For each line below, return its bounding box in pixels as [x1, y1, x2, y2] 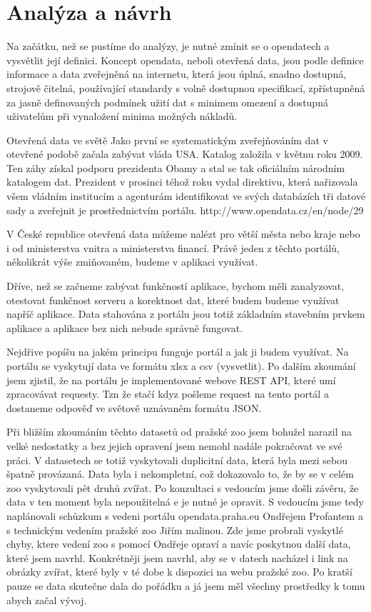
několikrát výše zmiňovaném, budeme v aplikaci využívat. [6, 254, 258, 269]
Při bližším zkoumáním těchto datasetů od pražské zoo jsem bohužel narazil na [6, 424, 352, 439]
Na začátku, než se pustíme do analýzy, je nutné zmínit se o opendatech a [6, 39, 330, 54]
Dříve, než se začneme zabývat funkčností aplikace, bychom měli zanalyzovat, [6, 279, 345, 294]
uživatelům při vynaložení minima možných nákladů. [6, 109, 238, 124]
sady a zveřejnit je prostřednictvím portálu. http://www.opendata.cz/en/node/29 [6, 202, 364, 217]
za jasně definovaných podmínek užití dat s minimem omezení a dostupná [6, 94, 328, 109]
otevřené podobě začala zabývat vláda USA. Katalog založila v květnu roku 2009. [6, 146, 363, 161]
